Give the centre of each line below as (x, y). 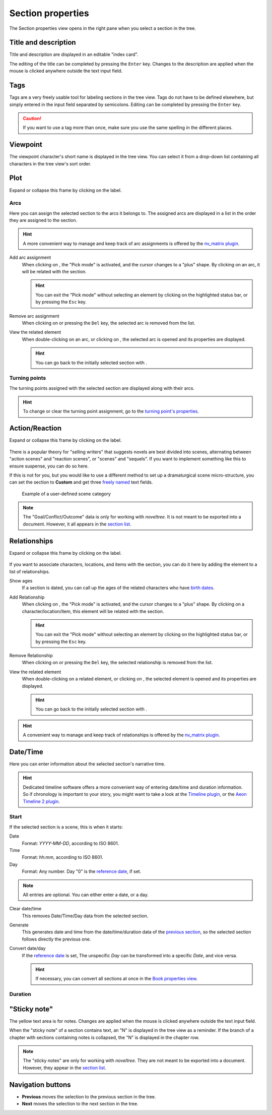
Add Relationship (27, 597)
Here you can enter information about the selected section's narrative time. (87, 764)
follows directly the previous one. (56, 939)
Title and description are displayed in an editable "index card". (74, 54)
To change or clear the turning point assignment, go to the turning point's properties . (111, 412)
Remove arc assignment (35, 316)
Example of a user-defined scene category (66, 494)
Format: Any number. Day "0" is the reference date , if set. (82, 871)
